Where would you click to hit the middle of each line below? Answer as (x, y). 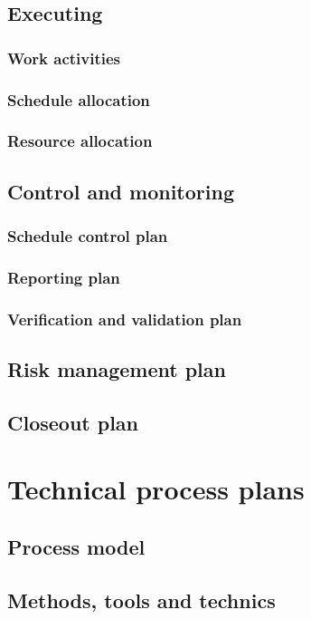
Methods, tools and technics (141, 600)
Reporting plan (64, 277)
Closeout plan (73, 422)
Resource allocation (80, 141)
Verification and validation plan (125, 319)
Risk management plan (117, 369)
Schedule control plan (88, 236)
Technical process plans (156, 489)
